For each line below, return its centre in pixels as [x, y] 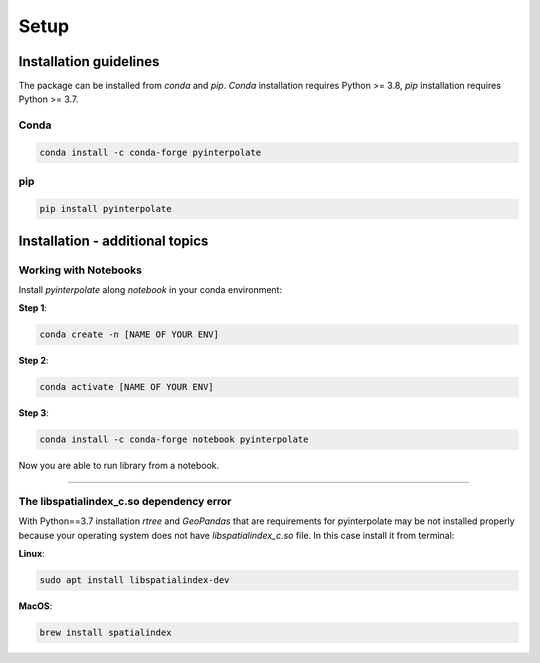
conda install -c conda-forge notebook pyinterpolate [174, 439]
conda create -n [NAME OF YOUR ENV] [129, 334]
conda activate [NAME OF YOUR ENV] [126, 387]
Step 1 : [32, 308]
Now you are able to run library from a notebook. [119, 466]
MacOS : [35, 606]
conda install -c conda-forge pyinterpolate [150, 152]
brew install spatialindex [105, 633]
